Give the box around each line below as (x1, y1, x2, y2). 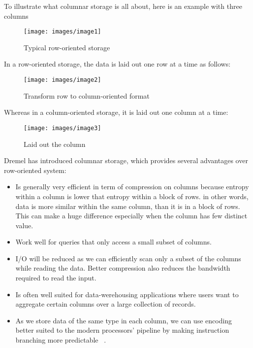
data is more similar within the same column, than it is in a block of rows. (15, 201, 240, 211)
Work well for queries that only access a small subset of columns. (15, 237, 212, 247)
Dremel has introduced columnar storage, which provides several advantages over (4, 155, 248, 166)
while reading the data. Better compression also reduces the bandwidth (15, 263, 230, 273)
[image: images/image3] (24, 124, 101, 132)
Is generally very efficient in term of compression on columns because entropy (15, 181, 249, 192)
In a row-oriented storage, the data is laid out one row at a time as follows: (4, 59, 231, 69)
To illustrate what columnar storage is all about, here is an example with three (4, 1, 242, 11)
